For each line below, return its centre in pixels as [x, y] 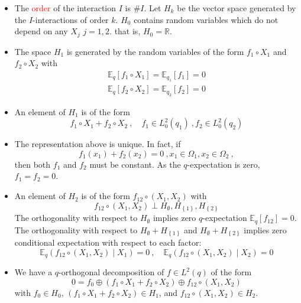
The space [33, 51]
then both [33, 164]
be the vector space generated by [237, 8]
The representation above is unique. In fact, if [98, 144]
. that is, [125, 31]
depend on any [41, 31]
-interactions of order [71, 19]
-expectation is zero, [224, 164]
